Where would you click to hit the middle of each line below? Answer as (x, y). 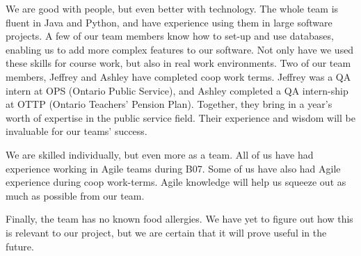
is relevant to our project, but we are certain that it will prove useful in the (166, 232)
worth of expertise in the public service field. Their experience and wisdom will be (180, 117)
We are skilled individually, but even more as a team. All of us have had (160, 154)
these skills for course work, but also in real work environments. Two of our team (178, 63)
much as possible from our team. (75, 195)
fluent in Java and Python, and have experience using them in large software (169, 22)
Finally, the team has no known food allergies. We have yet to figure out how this (179, 219)
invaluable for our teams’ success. (77, 131)
